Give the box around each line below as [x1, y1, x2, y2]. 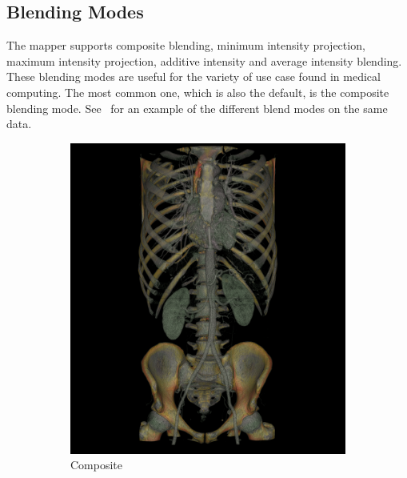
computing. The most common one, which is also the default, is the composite [6, 83, 389, 100]
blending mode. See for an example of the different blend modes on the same [6, 99, 388, 116]
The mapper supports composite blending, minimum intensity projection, [6, 37, 365, 54]
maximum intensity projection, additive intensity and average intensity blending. [6, 52, 402, 69]
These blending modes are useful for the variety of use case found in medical [6, 68, 381, 85]
